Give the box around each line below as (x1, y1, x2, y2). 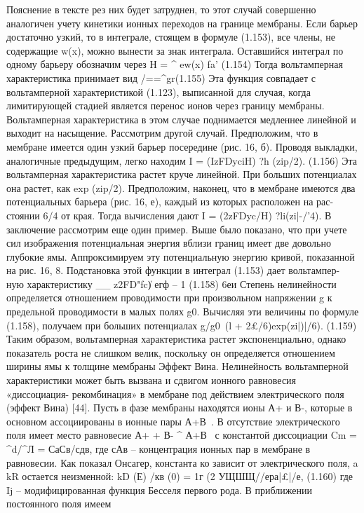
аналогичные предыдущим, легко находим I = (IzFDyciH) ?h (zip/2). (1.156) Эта (6, 153, 358, 167)
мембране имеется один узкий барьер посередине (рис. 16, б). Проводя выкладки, (6, 139, 358, 153)
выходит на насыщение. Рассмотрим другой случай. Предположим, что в (6, 125, 318, 140)
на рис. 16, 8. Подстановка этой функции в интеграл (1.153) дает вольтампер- (6, 263, 340, 278)
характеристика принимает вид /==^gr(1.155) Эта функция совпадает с (6, 70, 316, 85)
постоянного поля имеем (6, 496, 112, 511)
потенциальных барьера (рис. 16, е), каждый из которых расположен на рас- (6, 194, 334, 209)
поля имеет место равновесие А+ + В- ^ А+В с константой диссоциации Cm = (6, 427, 357, 442)
